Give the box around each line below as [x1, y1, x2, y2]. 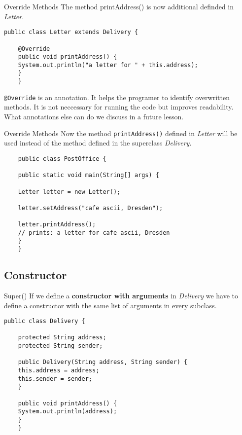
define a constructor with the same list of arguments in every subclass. [4, 300, 217, 310]
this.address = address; [18, 367, 100, 374]
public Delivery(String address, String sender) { [18, 359, 188, 366]
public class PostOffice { [18, 155, 106, 162]
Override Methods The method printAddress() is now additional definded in [4, 1, 234, 11]
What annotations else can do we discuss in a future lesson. [4, 111, 184, 122]
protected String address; [18, 334, 106, 341]
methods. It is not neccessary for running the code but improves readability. [4, 102, 234, 112]
